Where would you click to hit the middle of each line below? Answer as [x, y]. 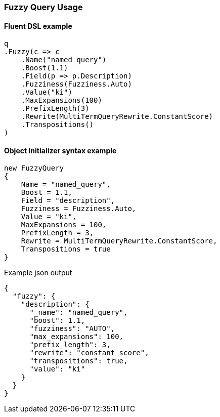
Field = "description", [68, 201]
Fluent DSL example [38, 26]
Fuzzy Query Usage [43, 7]
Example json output [38, 273]
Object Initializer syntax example [60, 150]
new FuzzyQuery [34, 168]
